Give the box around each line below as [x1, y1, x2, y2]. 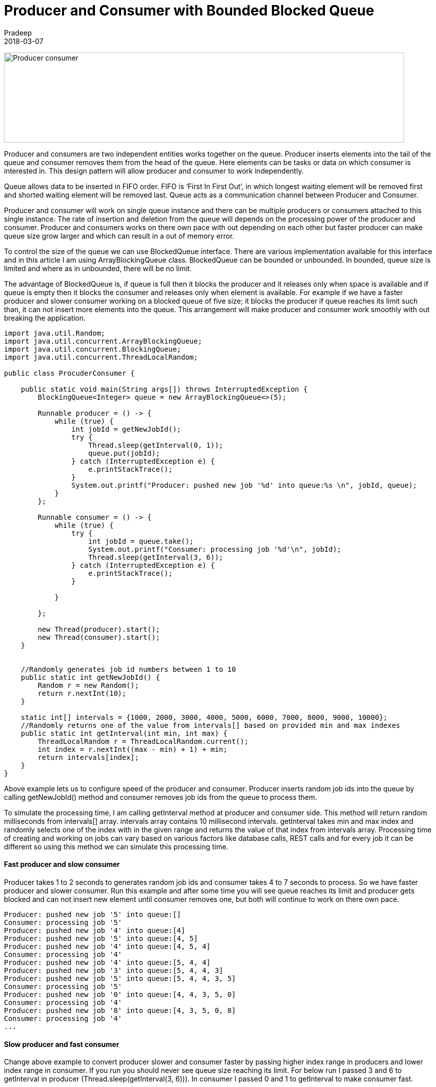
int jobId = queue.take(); [88, 537, 194, 545]
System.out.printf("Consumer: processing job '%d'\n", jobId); [88, 545, 341, 553]
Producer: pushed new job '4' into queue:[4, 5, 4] [4, 942, 211, 950]
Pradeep [4, 28, 32, 37]
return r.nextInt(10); [37, 689, 126, 697]
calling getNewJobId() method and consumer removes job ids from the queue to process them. [4, 792, 317, 801]
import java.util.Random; [4, 329, 105, 337]
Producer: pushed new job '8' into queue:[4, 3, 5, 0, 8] [4, 1006, 236, 1014]
